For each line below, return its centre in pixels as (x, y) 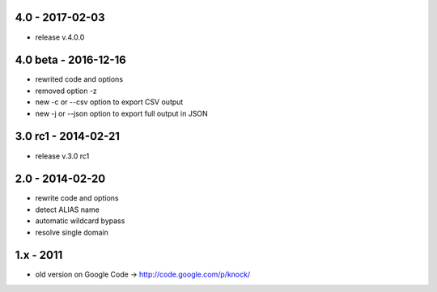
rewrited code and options (79, 79)
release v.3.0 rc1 (62, 156)
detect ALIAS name (68, 209)
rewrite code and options (77, 198)
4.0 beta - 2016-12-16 (71, 60)
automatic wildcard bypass (80, 221)
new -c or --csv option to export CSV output (109, 102)
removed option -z (66, 91)
